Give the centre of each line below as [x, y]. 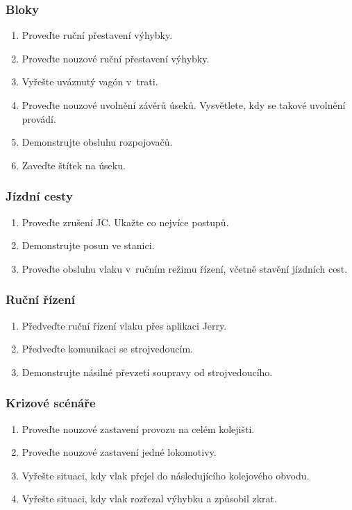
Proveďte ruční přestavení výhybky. [97, 35]
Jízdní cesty [39, 196]
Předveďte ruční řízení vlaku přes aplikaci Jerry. [124, 325]
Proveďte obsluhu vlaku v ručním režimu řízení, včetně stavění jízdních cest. [185, 268]
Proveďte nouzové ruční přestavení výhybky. [116, 58]
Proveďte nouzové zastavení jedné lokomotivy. [119, 452]
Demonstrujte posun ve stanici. [88, 245]
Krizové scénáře [51, 403]
